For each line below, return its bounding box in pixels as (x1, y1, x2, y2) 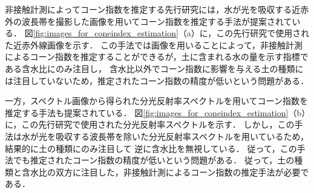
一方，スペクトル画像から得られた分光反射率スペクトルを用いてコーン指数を (5, 94, 308, 107)
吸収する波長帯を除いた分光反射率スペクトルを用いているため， (55, 129, 309, 142)
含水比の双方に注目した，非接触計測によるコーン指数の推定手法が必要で (21, 165, 309, 178)
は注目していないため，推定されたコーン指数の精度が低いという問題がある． (5, 74, 309, 87)
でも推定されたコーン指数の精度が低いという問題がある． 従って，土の (13, 154, 295, 166)
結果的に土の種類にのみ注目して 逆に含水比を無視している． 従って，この (5, 142, 297, 154)
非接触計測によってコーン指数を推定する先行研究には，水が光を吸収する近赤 (5, 3, 309, 15)
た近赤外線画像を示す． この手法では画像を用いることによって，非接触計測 (5, 38, 303, 51)
